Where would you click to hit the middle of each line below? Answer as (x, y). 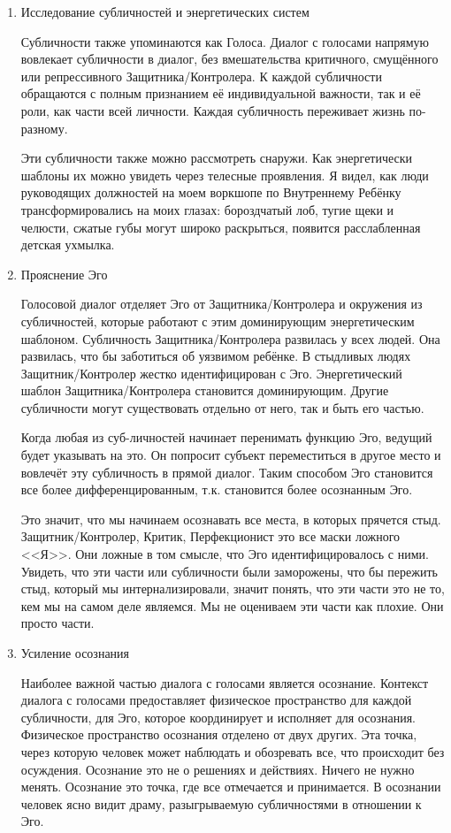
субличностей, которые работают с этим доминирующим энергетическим (218, 321)
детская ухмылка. (68, 245)
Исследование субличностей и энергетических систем (165, 11)
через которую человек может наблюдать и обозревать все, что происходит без (233, 751)
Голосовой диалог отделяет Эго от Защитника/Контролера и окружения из (222, 304)
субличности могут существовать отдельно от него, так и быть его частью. (222, 407)
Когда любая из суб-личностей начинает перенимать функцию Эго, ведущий (226, 437)
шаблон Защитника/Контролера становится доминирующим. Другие (205, 390)
